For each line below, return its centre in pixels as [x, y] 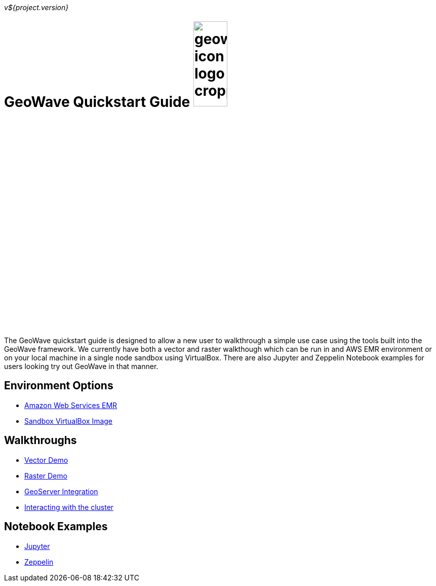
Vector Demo [46, 460]
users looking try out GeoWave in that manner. [81, 367]
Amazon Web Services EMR [71, 405]
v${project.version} [36, 7]
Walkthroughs [41, 441]
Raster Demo [46, 475]
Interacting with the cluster [69, 507]
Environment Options [59, 386]
